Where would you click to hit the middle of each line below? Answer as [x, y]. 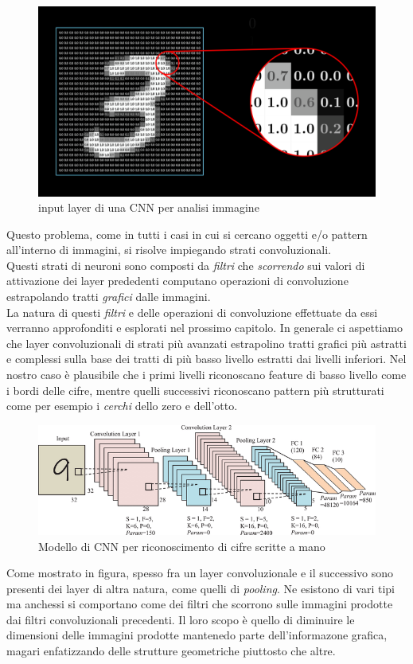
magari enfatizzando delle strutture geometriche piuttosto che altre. [171, 651]
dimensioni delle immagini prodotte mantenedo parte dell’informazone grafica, [197, 635]
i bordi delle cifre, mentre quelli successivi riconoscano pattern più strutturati [195, 390]
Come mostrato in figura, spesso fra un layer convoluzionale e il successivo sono [200, 573]
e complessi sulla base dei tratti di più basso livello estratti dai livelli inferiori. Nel [206, 359]
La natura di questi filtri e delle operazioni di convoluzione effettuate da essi [192, 312]
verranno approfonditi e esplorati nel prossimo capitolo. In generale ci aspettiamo [205, 328]
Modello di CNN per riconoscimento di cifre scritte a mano [182, 546]
